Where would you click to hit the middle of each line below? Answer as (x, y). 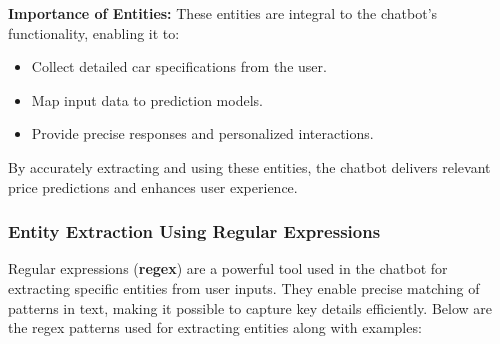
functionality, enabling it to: (94, 32)
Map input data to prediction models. (147, 99)
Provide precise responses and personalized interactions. (202, 133)
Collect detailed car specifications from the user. (179, 66)
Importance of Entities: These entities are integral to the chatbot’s (223, 13)
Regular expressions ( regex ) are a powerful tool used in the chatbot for (228, 268)
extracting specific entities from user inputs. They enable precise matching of (244, 287)
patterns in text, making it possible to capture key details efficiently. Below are (250, 307)
